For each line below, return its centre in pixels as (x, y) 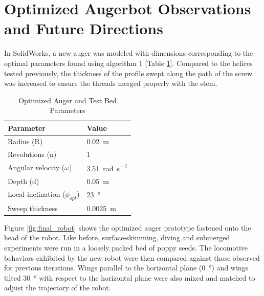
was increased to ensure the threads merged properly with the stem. (111, 83)
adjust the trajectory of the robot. (58, 288)
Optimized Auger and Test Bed (68, 100)
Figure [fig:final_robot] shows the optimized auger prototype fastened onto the (128, 227)
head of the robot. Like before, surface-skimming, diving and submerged (117, 237)
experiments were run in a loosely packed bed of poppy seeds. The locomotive (126, 248)
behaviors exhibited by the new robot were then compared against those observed (132, 257)
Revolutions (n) (32, 154)
